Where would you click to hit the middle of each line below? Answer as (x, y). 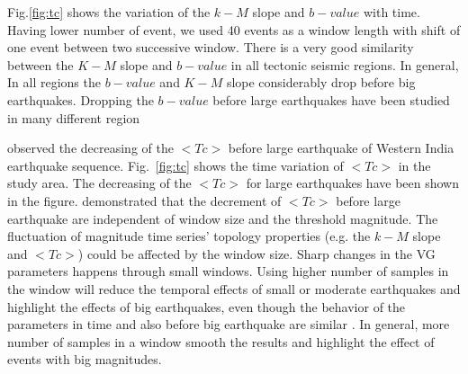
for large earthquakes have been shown (352, 183)
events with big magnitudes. (85, 359)
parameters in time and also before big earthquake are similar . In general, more (229, 324)
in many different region (74, 117)
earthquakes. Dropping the (81, 99)
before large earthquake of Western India (341, 148)
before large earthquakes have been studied (331, 99)
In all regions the (54, 82)
